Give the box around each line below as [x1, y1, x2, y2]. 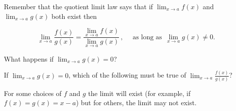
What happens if [4, 53, 54, 63]
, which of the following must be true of [68, 70, 186, 80]
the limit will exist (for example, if [88, 88, 191, 98]
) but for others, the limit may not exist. [76, 97, 197, 108]
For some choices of [4, 88, 62, 98]
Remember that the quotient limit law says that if [4, 1, 153, 11]
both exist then [51, 11, 97, 21]
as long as [133, 33, 162, 41]
